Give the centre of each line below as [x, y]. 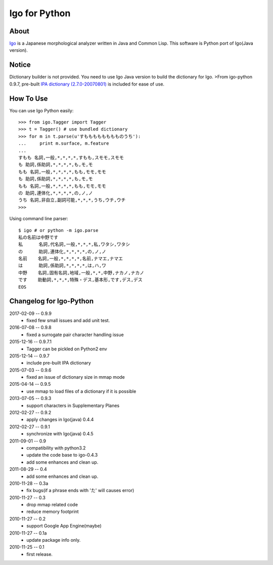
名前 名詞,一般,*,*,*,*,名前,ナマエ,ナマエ [71, 259]
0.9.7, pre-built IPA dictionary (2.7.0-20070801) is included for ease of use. [87, 84]
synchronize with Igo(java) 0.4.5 [60, 434]
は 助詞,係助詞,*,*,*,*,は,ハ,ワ [62, 266]
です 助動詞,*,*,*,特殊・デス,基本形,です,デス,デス [80, 280]
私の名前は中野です [38, 237]
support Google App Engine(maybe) [64, 526]
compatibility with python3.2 [56, 448]
